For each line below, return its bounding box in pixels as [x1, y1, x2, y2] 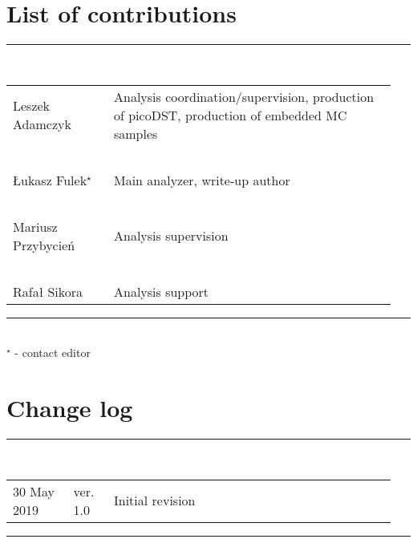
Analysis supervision [113, 226, 229, 245]
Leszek [13, 96, 51, 115]
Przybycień [13, 235, 75, 254]
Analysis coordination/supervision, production [113, 87, 374, 106]
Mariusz [13, 217, 58, 236]
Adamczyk [13, 115, 71, 134]
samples [113, 124, 158, 143]
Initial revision [113, 491, 196, 510]
